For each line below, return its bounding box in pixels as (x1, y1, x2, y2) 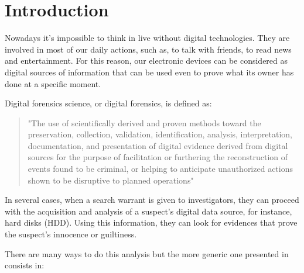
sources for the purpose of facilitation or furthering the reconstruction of (28, 151, 288, 163)
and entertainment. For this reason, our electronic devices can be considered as (5, 54, 288, 67)
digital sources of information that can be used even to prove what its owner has (5, 65, 294, 78)
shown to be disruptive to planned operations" (28, 174, 194, 186)
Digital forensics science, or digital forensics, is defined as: (5, 97, 212, 109)
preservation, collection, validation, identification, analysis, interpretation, (28, 128, 292, 140)
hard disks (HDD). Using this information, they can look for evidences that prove (5, 216, 298, 229)
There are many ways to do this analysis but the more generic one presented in (5, 247, 289, 260)
